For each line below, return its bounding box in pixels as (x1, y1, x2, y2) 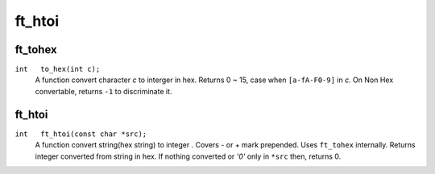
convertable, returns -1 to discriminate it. (35, 86, 172, 96)
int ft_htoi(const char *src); (14, 129, 147, 139)
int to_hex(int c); (14, 64, 101, 74)
